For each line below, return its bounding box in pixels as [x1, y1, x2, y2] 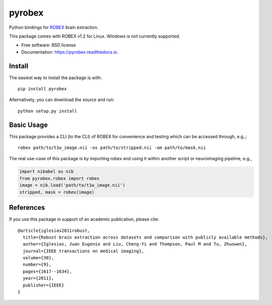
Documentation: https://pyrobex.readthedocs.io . [21, 49, 119, 55]
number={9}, [23, 262, 51, 267]
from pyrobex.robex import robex [19, 176, 100, 181]
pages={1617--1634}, [23, 268, 72, 274]
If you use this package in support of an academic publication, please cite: [9, 216, 159, 222]
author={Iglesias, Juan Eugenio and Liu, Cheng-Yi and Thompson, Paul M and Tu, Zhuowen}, [23, 242, 248, 247]
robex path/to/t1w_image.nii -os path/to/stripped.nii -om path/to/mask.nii [18, 145, 206, 151]
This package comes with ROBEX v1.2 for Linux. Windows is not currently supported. [9, 33, 181, 39]
